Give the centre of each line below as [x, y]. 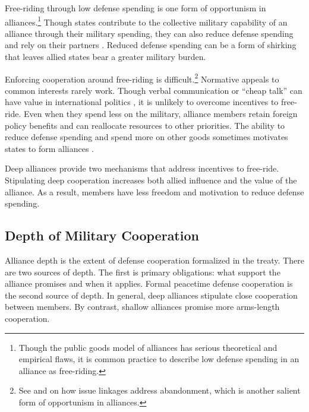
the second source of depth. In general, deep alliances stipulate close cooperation [151, 295]
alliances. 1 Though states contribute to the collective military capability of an [146, 21]
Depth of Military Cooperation [102, 235]
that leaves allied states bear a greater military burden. [105, 57]
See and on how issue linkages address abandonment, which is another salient [160, 390]
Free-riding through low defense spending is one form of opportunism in [135, 8]
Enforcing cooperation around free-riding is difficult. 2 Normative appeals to [142, 78]
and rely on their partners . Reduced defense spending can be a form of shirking [151, 45]
